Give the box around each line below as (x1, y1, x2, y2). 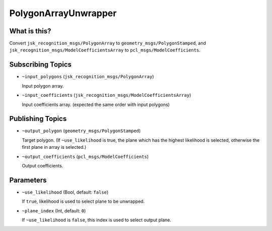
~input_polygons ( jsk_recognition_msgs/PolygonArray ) (22, 74, 154, 80)
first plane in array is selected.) (22, 144, 87, 150)
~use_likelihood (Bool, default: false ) (22, 189, 109, 195)
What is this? (9, 27, 51, 35)
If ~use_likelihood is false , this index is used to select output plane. (22, 217, 171, 223)
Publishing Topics (9, 114, 67, 123)
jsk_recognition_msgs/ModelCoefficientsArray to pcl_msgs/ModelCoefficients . (9, 47, 201, 53)
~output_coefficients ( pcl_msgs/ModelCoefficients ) (22, 153, 149, 159)
